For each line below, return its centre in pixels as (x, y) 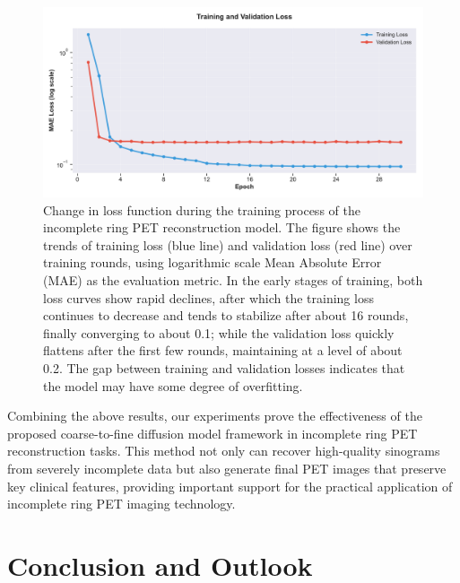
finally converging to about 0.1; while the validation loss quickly (219, 332)
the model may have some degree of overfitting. (173, 385)
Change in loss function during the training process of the (202, 209)
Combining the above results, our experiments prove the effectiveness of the (215, 416)
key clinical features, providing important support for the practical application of (230, 486)
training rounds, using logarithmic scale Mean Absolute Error (213, 262)
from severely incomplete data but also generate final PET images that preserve (227, 468)
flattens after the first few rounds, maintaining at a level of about (223, 350)
